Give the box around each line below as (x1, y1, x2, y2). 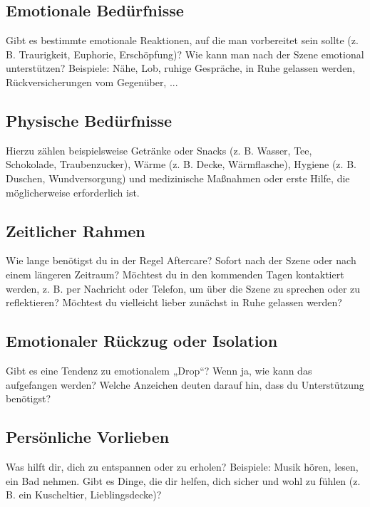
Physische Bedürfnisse (6, 109, 173, 131)
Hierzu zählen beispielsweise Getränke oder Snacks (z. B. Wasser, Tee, (6, 142, 312, 157)
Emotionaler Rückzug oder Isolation (6, 330, 278, 352)
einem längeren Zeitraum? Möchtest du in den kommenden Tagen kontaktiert (6, 266, 344, 281)
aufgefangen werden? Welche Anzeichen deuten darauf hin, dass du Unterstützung (6, 377, 364, 392)
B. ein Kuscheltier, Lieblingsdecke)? (6, 487, 162, 502)
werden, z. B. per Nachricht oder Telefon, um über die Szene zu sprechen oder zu (6, 281, 361, 296)
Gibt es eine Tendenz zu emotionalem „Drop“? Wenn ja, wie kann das (6, 362, 312, 377)
